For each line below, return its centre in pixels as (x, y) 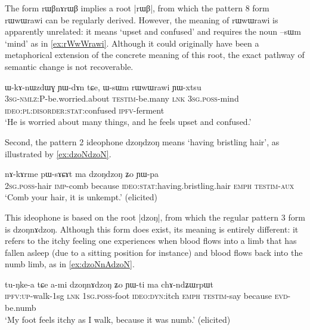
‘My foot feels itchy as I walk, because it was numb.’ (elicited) (118, 319)
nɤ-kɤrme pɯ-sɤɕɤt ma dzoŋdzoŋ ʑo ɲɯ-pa (82, 174)
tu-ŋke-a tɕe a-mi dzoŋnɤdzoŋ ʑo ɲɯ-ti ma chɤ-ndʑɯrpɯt (109, 284)
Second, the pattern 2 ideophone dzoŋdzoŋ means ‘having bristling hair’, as (142, 141)
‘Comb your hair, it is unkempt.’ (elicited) (81, 197)
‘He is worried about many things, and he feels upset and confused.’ (128, 122)
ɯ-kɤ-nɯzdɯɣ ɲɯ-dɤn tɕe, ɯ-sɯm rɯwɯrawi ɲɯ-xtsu (103, 86)
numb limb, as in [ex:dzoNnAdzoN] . (70, 264)
